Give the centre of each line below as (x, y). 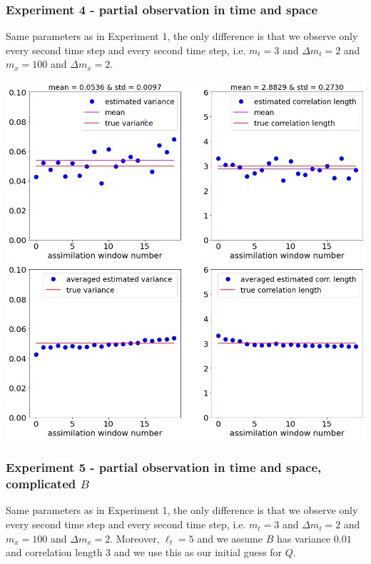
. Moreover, (135, 538)
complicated (41, 484)
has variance (304, 538)
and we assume (230, 538)
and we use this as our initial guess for (198, 552)
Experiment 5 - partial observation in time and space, (164, 467)
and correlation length (54, 552)
